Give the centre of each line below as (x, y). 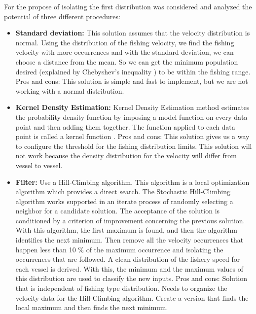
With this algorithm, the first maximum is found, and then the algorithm (126, 230)
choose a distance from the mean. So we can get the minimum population (127, 61)
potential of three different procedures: (62, 16)
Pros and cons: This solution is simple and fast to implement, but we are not (132, 81)
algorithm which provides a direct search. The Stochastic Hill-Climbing (123, 192)
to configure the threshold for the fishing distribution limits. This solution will (134, 146)
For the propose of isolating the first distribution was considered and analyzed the (128, 6)
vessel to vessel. (39, 165)
